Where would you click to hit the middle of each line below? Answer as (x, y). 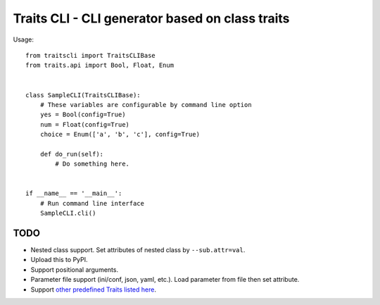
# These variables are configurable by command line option (146, 105)
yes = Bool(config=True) (83, 115)
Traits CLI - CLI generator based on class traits (151, 18)
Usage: (24, 39)
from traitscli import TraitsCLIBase (91, 55)
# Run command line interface (92, 203)
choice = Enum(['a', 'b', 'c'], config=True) (120, 135)
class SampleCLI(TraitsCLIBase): (83, 95)
